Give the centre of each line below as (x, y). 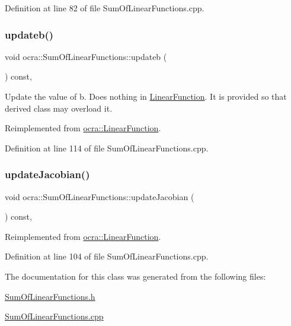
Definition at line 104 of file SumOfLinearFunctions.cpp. (107, 256)
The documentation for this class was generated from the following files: (135, 276)
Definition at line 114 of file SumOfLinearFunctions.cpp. (107, 148)
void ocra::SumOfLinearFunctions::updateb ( (86, 56)
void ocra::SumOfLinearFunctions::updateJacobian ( (100, 196)
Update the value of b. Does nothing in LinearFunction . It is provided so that (146, 96)
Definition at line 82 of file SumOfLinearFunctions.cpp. (105, 8)
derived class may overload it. (59, 108)
